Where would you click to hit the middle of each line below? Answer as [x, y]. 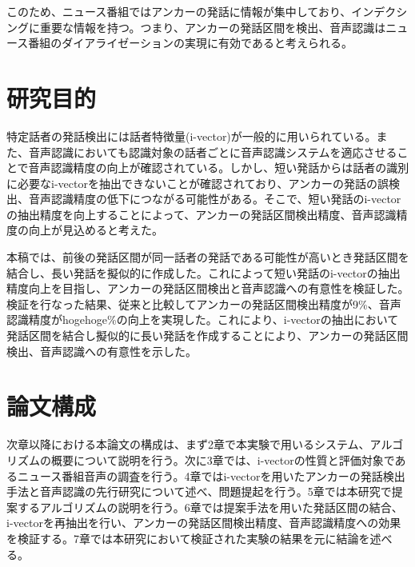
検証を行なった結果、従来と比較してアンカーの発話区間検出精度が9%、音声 [204, 303]
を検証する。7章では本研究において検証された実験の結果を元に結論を [188, 538]
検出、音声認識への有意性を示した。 [102, 351]
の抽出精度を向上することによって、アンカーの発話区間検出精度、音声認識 [202, 214]
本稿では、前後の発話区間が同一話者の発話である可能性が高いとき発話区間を [208, 257]
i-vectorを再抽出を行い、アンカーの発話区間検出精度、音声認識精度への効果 [204, 523]
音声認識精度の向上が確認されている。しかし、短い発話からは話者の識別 [219, 168]
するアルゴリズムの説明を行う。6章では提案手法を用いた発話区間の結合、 [210, 507]
